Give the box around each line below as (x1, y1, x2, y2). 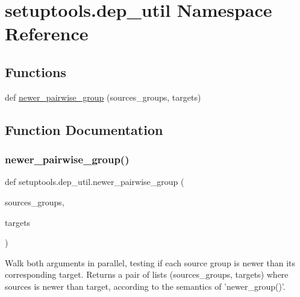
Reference (5, 21, 89, 46)
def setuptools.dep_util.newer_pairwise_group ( (5, 175, 184, 188)
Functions (5, 62, 66, 81)
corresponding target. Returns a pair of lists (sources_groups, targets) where (5, 268, 289, 281)
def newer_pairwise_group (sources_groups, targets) (5, 90, 201, 103)
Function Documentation (5, 120, 163, 139)
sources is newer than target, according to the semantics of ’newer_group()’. (5, 280, 286, 292)
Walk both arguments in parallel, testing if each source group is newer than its (5, 256, 296, 269)
